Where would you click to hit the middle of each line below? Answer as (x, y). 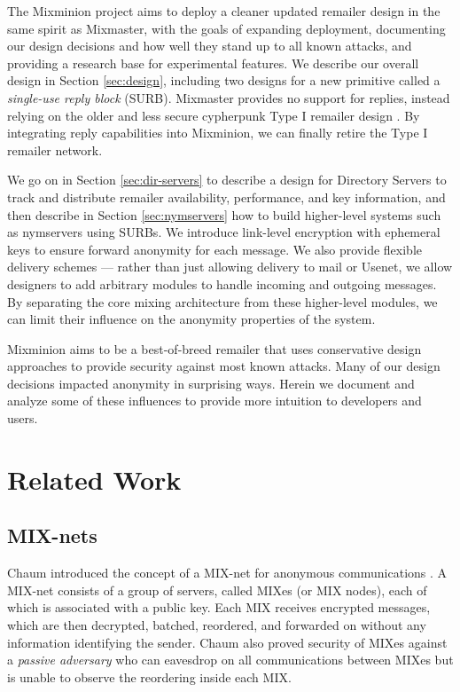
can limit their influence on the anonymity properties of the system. (191, 319)
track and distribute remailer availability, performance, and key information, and (226, 197)
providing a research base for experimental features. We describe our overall (213, 63)
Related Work (94, 479)
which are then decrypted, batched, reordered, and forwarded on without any (217, 625)
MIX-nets (52, 535)
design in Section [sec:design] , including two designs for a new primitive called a (224, 80)
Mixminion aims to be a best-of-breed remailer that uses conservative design (214, 348)
